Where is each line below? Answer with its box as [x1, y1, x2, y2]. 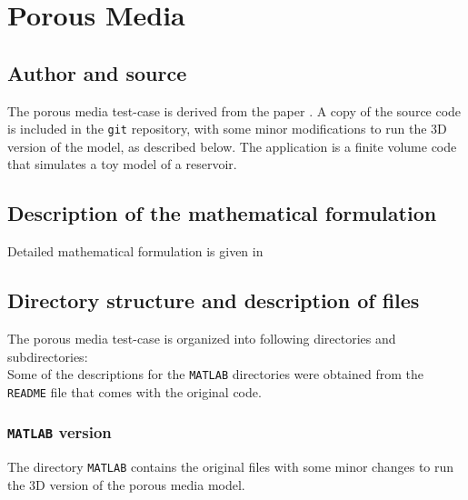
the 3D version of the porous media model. [7, 475, 245, 494]
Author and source [7, 58, 187, 86]
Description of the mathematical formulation [7, 199, 437, 227]
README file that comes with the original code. [7, 382, 262, 401]
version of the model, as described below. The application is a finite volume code [7, 136, 457, 155]
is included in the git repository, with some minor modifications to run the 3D [7, 119, 447, 138]
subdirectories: [7, 346, 88, 365]
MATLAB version [7, 421, 112, 444]
